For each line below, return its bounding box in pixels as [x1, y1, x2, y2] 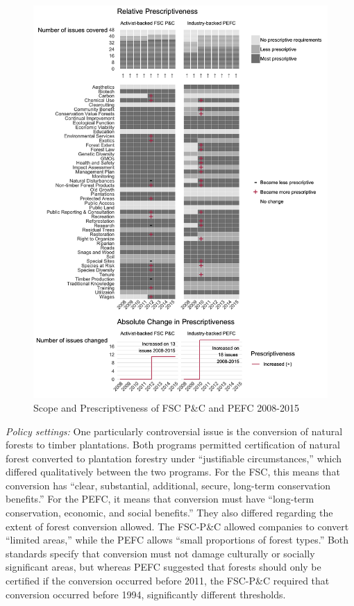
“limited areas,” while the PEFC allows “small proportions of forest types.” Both [6, 532, 349, 547]
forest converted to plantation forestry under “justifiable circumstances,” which [6, 451, 342, 465]
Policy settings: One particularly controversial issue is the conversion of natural [6, 423, 343, 438]
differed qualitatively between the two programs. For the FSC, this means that [6, 464, 340, 479]
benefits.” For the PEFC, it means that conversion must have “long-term [6, 491, 314, 506]
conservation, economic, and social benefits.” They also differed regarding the [6, 505, 333, 520]
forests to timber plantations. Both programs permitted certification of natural [6, 437, 340, 452]
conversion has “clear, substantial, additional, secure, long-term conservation [6, 478, 331, 492]
